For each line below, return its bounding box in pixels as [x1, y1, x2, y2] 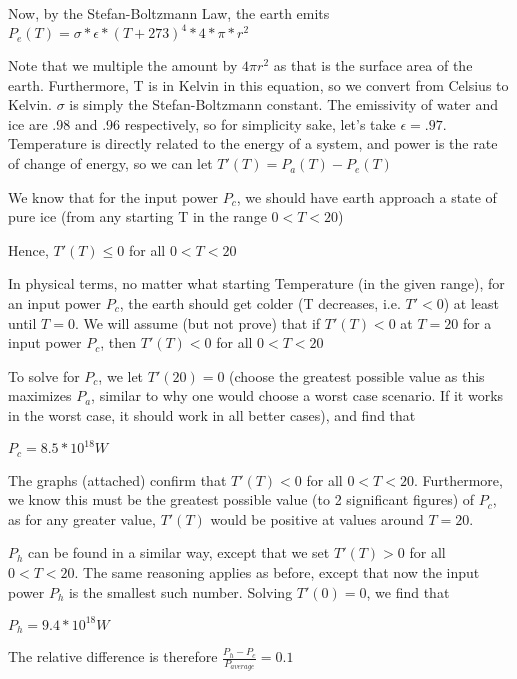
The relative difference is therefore [8, 646, 218, 667]
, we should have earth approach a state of [236, 186, 497, 207]
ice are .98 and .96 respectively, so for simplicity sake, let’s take [8, 113, 396, 134]
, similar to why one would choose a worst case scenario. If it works [91, 385, 504, 406]
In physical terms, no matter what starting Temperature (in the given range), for [8, 273, 505, 294]
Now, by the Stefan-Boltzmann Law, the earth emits [8, 3, 330, 23]
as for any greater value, [8, 508, 156, 529]
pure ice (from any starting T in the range [8, 206, 267, 227]
